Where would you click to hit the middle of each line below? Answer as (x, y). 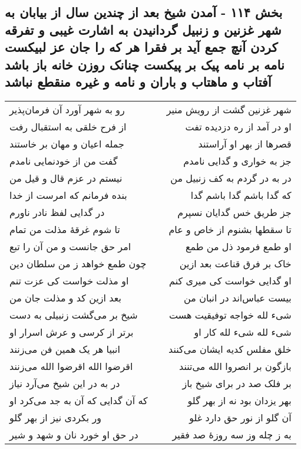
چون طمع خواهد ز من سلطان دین (78, 263)
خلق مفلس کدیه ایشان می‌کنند (230, 349)
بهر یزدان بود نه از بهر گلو (239, 400)
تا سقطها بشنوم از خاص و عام (230, 229)
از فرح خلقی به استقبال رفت (68, 126)
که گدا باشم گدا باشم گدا (241, 195)
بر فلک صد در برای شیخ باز (237, 383)
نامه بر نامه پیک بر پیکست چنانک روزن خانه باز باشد (145, 64)
